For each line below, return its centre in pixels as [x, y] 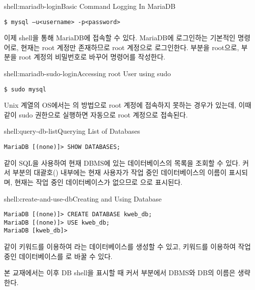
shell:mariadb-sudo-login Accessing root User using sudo [87, 73]
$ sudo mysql [25, 89]
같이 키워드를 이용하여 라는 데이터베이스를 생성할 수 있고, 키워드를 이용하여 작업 [127, 246]
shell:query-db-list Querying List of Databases [72, 131]
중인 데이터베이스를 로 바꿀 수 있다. [58, 256]
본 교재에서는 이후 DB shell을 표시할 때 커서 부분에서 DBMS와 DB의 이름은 [120, 273]
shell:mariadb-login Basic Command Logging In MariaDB [90, 6]
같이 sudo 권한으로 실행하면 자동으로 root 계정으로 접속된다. [96, 114]
